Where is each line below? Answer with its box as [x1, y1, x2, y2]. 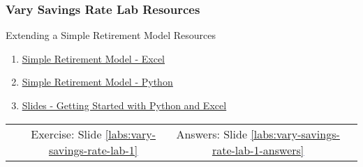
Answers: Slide [176, 125, 248, 142]
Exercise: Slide [31, 125, 102, 142]
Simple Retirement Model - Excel [22, 51, 165, 65]
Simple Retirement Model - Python [22, 74, 173, 89]
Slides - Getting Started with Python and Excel [22, 98, 227, 112]
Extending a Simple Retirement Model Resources [6, 28, 216, 42]
